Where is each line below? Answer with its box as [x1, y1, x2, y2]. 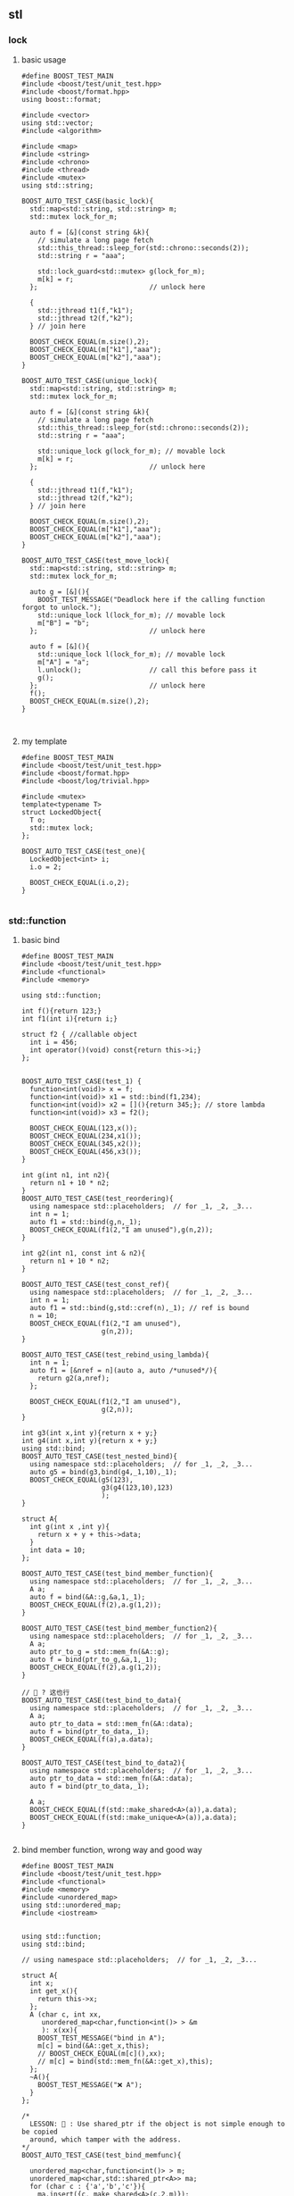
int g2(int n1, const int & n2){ [20, 1248, 146, 1257]
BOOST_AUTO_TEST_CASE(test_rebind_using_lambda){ [20, 1350, 210, 1359]
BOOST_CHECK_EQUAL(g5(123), [29, 1475, 135, 1484]
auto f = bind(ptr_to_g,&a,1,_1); [29, 1655, 158, 1664]
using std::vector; [20, 118, 94, 128]
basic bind [20, 934, 60, 945]
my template [20, 736, 68, 747]
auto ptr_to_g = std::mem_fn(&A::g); [29, 1647, 170, 1656]
